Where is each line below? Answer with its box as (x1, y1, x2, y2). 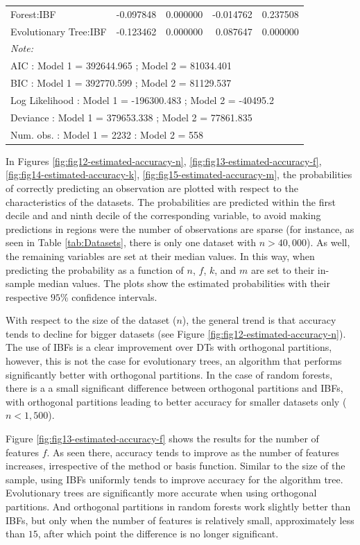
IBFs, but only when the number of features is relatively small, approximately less (6, 512, 354, 527)
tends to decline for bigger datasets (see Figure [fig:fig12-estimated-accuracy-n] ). (6, 326, 346, 340)
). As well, (307, 235, 350, 250)
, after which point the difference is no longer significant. (37, 526, 279, 541)
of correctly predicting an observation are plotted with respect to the (6, 180, 298, 195)
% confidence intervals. (60, 289, 157, 304)
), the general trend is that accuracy (182, 313, 336, 327)
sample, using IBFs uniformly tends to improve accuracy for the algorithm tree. (6, 472, 343, 486)
